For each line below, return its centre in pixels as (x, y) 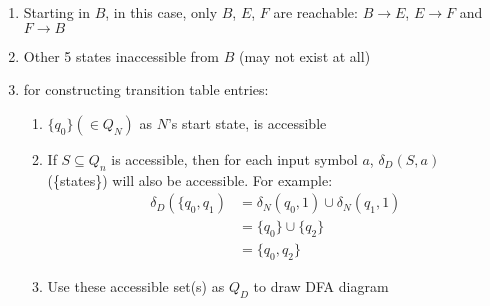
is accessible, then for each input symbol (234, 158)
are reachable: (315, 12)
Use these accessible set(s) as (136, 285)
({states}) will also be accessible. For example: (190, 179)
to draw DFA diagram (321, 285)
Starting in (56, 12)
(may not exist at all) (304, 55)
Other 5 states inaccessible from (121, 55)
